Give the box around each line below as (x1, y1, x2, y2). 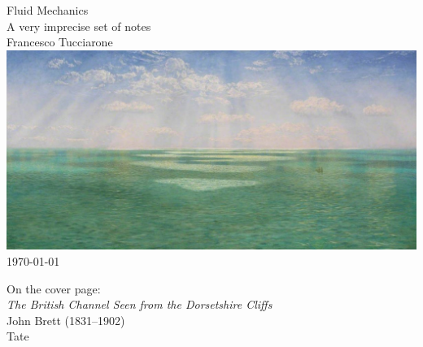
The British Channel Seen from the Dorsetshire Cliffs (7, 296, 273, 313)
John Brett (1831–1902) (7, 311, 125, 328)
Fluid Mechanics (7, 2, 89, 18)
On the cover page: (7, 280, 101, 297)
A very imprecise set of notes (7, 17, 151, 34)
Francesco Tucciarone (7, 33, 113, 50)
